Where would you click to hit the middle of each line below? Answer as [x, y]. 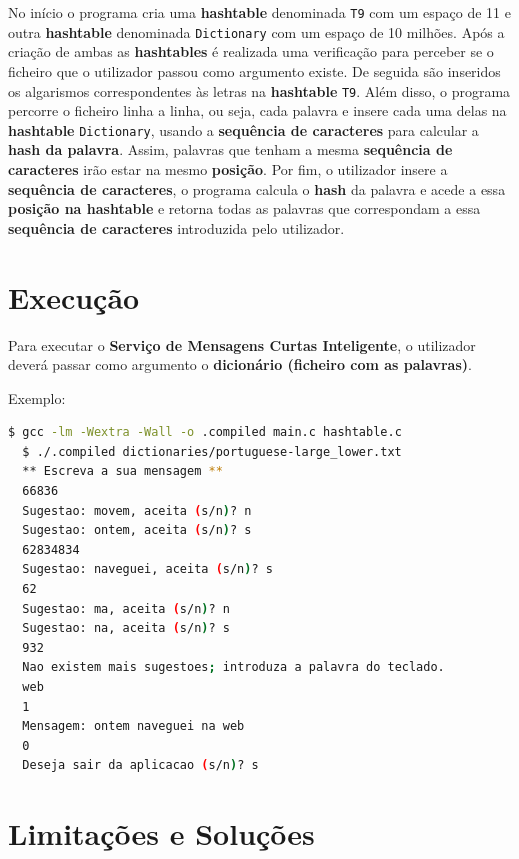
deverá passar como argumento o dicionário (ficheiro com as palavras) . [240, 364]
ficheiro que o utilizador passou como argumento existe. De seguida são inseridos [254, 70]
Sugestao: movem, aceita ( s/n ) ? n [137, 510]
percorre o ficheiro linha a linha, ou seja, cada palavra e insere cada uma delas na [257, 110]
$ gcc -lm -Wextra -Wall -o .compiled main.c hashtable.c [205, 432]
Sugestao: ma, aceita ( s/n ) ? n [126, 608]
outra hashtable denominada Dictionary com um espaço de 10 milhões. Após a [256, 31]
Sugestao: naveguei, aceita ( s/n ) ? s [147, 569]
